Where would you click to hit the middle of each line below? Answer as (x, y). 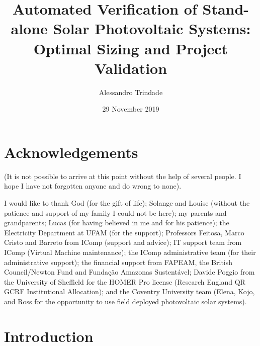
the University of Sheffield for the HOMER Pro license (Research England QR (125, 281)
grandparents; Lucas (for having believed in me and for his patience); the (117, 223)
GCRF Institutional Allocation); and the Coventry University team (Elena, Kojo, (129, 291)
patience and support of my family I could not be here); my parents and (115, 212)
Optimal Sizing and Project (131, 48)
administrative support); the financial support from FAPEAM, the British (118, 262)
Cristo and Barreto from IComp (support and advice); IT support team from (123, 242)
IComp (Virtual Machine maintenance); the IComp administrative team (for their (130, 252)
